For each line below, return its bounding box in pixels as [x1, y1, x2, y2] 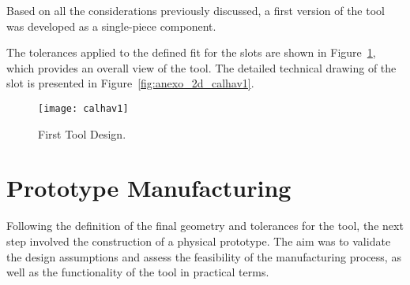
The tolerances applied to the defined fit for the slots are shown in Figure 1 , [6, 44, 376, 61]
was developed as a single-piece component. [6, 17, 216, 34]
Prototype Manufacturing [6, 172, 292, 204]
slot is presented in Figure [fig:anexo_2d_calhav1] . [6, 75, 254, 91]
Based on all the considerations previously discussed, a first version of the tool [6, 2, 385, 18]
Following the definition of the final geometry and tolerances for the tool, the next [6, 217, 404, 234]
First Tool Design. [38, 125, 126, 142]
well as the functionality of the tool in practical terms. [6, 264, 269, 280]
